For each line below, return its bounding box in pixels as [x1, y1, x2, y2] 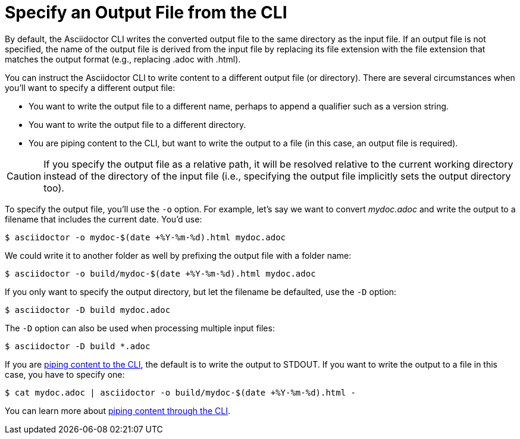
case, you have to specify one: [5, 369, 125, 380]
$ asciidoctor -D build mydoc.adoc [5, 305, 171, 315]
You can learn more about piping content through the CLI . [5, 405, 230, 416]
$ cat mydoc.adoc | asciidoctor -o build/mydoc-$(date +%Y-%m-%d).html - [5, 387, 356, 397]
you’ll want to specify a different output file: [5, 82, 176, 93]
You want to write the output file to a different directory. [29, 119, 246, 130]
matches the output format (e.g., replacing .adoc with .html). [5, 54, 241, 64]
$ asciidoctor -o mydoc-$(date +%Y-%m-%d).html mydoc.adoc [5, 232, 286, 242]
